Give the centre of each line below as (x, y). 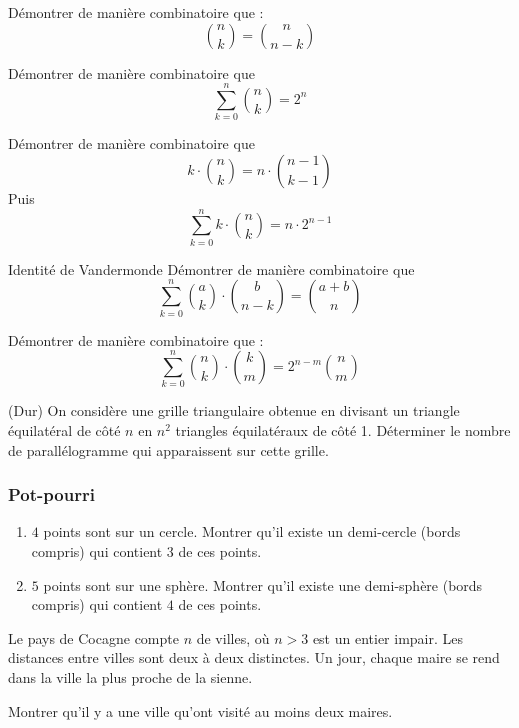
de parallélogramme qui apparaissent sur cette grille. (168, 449)
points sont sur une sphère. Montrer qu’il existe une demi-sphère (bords (263, 584)
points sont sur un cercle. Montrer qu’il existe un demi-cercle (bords (252, 531)
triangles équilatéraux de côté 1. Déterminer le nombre (343, 430)
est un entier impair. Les (388, 637)
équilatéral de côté (64, 430)
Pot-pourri (51, 494)
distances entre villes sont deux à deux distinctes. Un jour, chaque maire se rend (254, 657)
